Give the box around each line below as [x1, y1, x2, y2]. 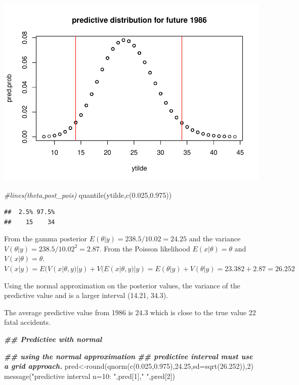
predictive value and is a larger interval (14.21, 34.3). [4, 290, 168, 301]
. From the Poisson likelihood [99, 243, 190, 253]
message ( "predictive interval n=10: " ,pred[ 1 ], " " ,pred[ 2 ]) [4, 370, 175, 381]
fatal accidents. [4, 317, 51, 327]
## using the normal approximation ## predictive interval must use [4, 351, 253, 361]
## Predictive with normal [4, 334, 102, 345]
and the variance [189, 233, 241, 244]
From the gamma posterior [4, 233, 88, 244]
